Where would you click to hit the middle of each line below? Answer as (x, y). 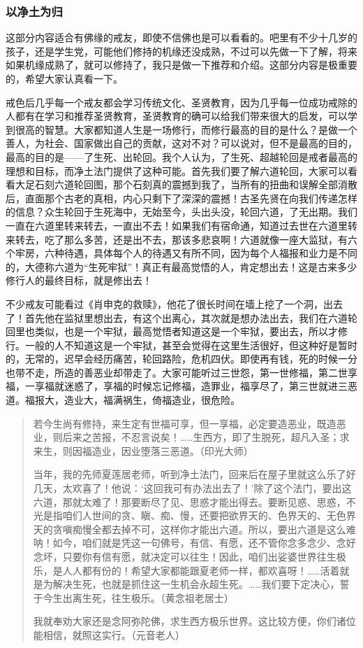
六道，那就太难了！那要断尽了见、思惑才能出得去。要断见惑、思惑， (190, 501)
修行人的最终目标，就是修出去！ (79, 280)
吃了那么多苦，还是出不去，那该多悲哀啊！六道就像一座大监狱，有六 (201, 239)
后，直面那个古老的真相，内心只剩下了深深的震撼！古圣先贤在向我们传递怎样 (181, 198)
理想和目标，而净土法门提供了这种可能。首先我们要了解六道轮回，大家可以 (177, 170)
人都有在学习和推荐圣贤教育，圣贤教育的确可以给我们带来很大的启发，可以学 (181, 116)
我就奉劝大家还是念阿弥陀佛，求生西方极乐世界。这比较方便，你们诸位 (194, 621)
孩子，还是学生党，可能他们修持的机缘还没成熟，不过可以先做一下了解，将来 (181, 51)
